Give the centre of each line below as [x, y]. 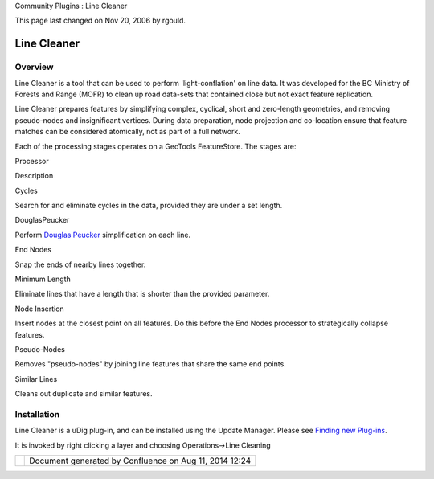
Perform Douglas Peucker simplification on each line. [103, 235]
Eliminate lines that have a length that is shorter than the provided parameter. [142, 294]
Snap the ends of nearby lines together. [80, 264]
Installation [37, 414]
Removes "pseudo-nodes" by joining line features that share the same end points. [151, 364]
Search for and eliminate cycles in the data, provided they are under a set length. [149, 206]
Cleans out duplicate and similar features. [84, 394]
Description [34, 176]
